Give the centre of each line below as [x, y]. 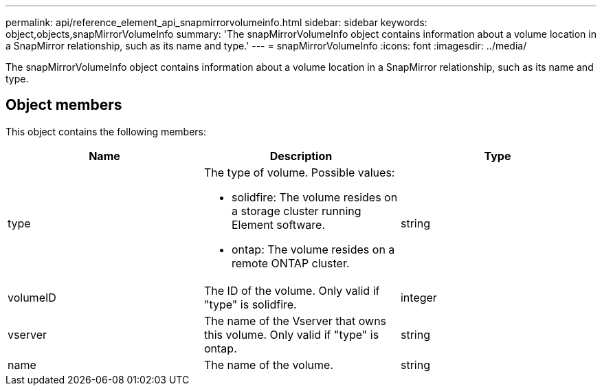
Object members [64, 105]
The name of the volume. [268, 365]
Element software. [278, 224]
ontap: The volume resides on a [313, 249]
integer [419, 297]
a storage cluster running [296, 211]
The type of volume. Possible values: [299, 172]
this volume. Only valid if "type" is [291, 334]
